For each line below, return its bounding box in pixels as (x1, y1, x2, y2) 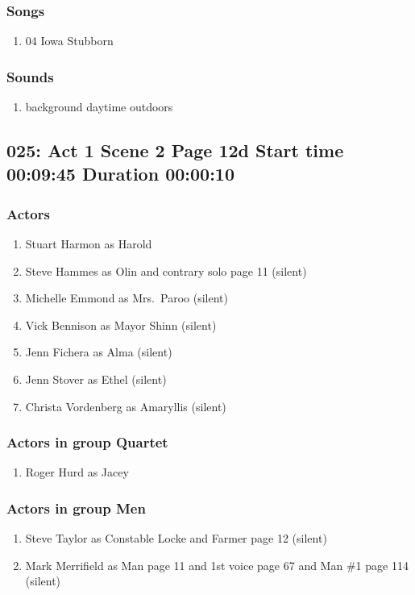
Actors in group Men (6, 497, 146, 518)
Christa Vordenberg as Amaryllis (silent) (25, 397, 226, 414)
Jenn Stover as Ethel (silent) (25, 370, 167, 387)
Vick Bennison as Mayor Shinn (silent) (25, 316, 217, 333)
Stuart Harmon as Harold (25, 235, 152, 252)
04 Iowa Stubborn (25, 32, 114, 49)
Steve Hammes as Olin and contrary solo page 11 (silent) (25, 262, 307, 279)
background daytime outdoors (25, 98, 173, 115)
